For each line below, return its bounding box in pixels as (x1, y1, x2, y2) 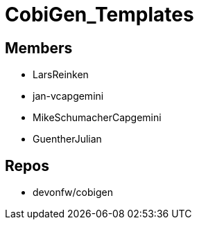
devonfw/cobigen (33, 186, 113, 199)
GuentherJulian (33, 133, 102, 145)
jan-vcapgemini (33, 90, 104, 102)
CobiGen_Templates (5, 3, 194, 26)
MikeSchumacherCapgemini (33, 111, 162, 124)
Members (5, 39, 73, 57)
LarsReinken (33, 69, 89, 81)
